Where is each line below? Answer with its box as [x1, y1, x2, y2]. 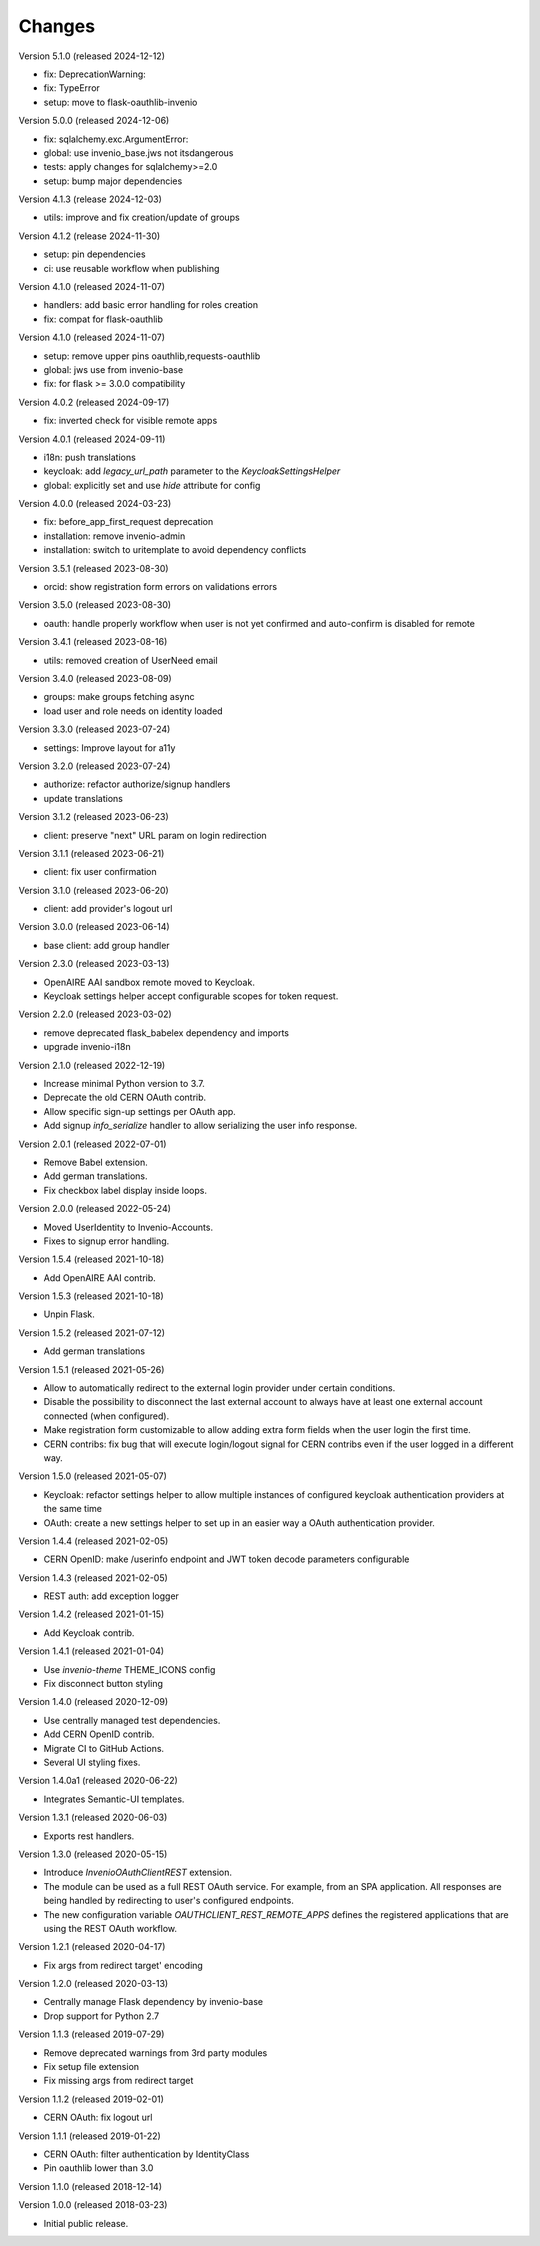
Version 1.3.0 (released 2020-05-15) [18, 1848, 168, 1860]
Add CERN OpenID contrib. [43, 1728, 155, 1740]
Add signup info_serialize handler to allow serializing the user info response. [43, 1120, 358, 1132]
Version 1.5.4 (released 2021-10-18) [18, 1253, 165, 1265]
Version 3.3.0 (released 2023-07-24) [18, 723, 171, 735]
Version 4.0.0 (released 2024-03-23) [18, 498, 172, 510]
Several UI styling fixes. [43, 1756, 141, 1768]
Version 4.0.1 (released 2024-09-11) [18, 433, 166, 445]
